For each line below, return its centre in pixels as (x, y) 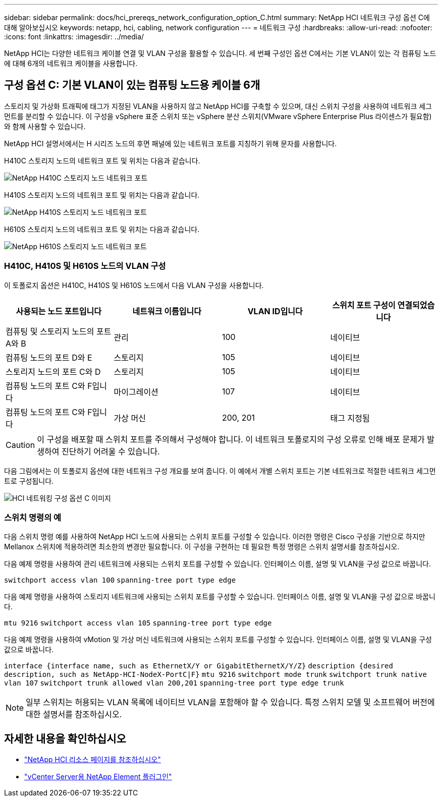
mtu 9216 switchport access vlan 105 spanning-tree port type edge (138, 623)
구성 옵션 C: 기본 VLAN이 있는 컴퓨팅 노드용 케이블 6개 (132, 85)
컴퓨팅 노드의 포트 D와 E (49, 357)
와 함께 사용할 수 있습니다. (45, 126)
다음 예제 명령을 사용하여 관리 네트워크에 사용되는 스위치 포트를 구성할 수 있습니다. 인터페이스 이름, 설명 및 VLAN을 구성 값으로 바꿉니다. (217, 564)
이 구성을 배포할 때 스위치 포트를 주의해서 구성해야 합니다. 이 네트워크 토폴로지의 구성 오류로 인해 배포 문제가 (231, 439)
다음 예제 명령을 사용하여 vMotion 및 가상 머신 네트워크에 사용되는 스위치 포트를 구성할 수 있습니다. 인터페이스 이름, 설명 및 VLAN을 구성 (218, 640)
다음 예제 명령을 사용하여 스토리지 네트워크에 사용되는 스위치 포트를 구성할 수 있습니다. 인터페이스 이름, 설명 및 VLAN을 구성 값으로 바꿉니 (220, 597)
